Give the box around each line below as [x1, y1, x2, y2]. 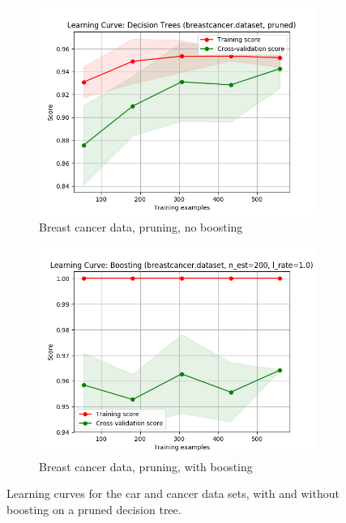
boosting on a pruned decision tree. [6, 500, 182, 517]
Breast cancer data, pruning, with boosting [39, 457, 253, 474]
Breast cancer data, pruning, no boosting [39, 218, 243, 235]
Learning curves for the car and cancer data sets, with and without [6, 485, 340, 502]
